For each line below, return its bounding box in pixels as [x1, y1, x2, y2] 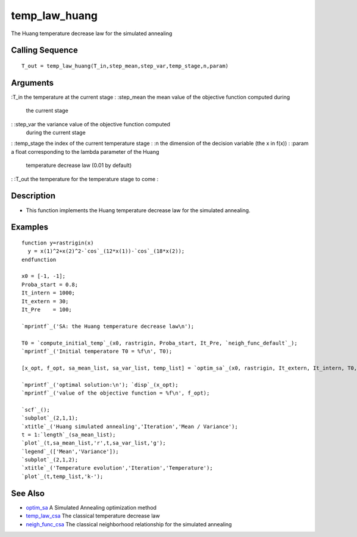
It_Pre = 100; [21, 306, 72, 313]
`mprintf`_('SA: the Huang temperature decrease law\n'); [21, 322, 195, 330]
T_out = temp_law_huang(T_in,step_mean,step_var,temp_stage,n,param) [21, 63, 229, 69]
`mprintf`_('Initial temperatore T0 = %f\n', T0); [21, 347, 173, 355]
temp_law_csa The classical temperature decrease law [26, 513, 160, 520]
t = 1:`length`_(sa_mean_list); [21, 431, 116, 438]
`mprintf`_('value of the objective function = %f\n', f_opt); [21, 389, 210, 396]
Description [11, 191, 56, 201]
